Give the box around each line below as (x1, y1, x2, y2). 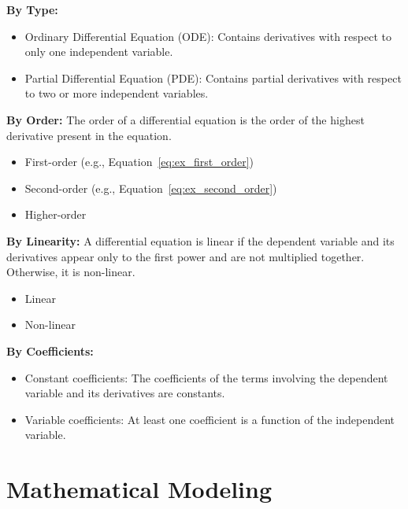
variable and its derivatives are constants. (24, 385, 225, 401)
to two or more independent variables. (24, 85, 209, 101)
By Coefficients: (6, 342, 94, 359)
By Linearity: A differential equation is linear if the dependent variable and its (6, 232, 395, 249)
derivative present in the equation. (6, 127, 172, 143)
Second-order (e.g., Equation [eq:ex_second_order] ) (24, 179, 277, 196)
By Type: (6, 2, 58, 17)
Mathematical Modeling (6, 473, 273, 505)
